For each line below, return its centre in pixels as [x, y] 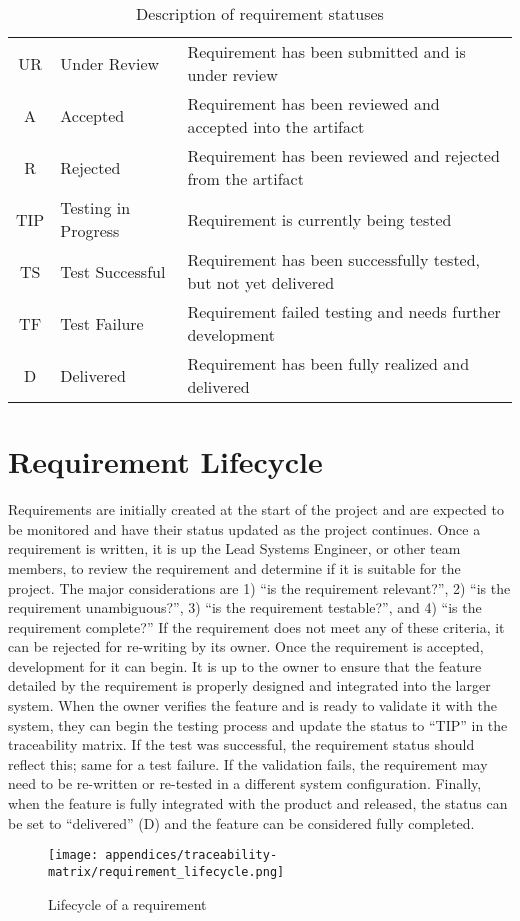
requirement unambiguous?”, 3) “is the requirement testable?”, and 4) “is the [245, 607]
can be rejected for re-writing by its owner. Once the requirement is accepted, [246, 646]
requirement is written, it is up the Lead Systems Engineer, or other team [234, 548]
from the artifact [245, 178]
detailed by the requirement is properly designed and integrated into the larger [249, 685]
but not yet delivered [261, 282]
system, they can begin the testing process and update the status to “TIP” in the [258, 724]
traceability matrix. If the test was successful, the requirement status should [241, 744]
